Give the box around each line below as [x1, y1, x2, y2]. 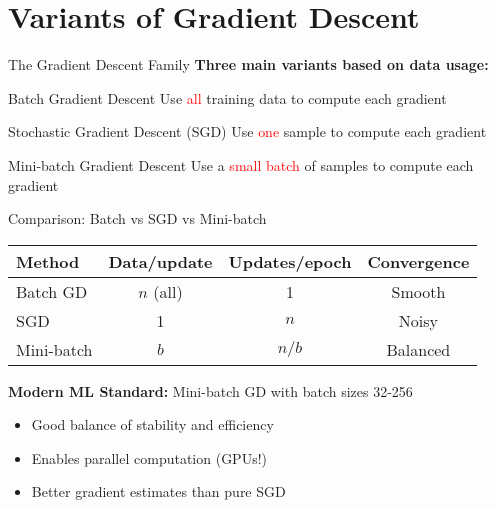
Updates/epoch [228, 249, 352, 273]
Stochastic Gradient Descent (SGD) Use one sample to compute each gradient [8, 121, 487, 142]
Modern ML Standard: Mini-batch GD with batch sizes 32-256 [8, 380, 413, 401]
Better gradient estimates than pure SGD [31, 481, 286, 502]
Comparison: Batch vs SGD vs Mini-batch [8, 208, 267, 229]
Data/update [108, 249, 213, 273]
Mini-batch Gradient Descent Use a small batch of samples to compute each [8, 154, 474, 175]
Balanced [386, 337, 451, 361]
